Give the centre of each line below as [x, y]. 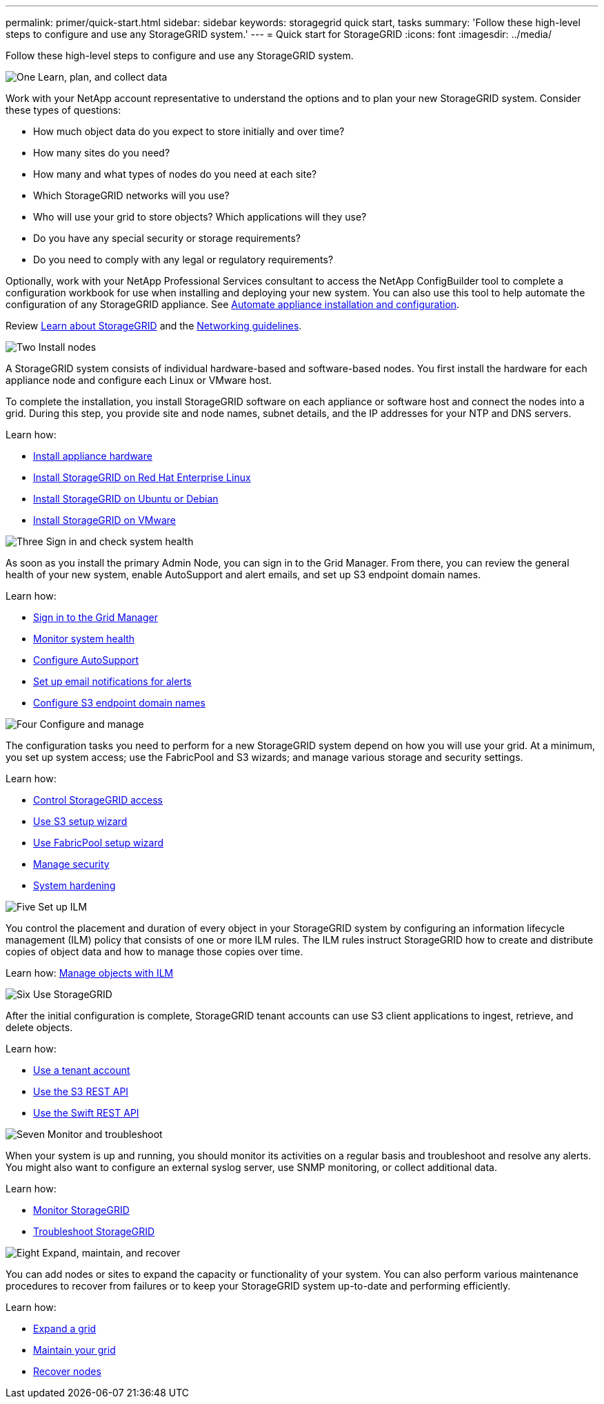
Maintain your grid [74, 1350]
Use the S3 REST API [81, 1091]
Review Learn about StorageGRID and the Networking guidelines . [154, 326]
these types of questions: [63, 110]
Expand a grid [65, 1329]
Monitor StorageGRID [81, 1210]
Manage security [71, 864]
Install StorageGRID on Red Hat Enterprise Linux [142, 477]
